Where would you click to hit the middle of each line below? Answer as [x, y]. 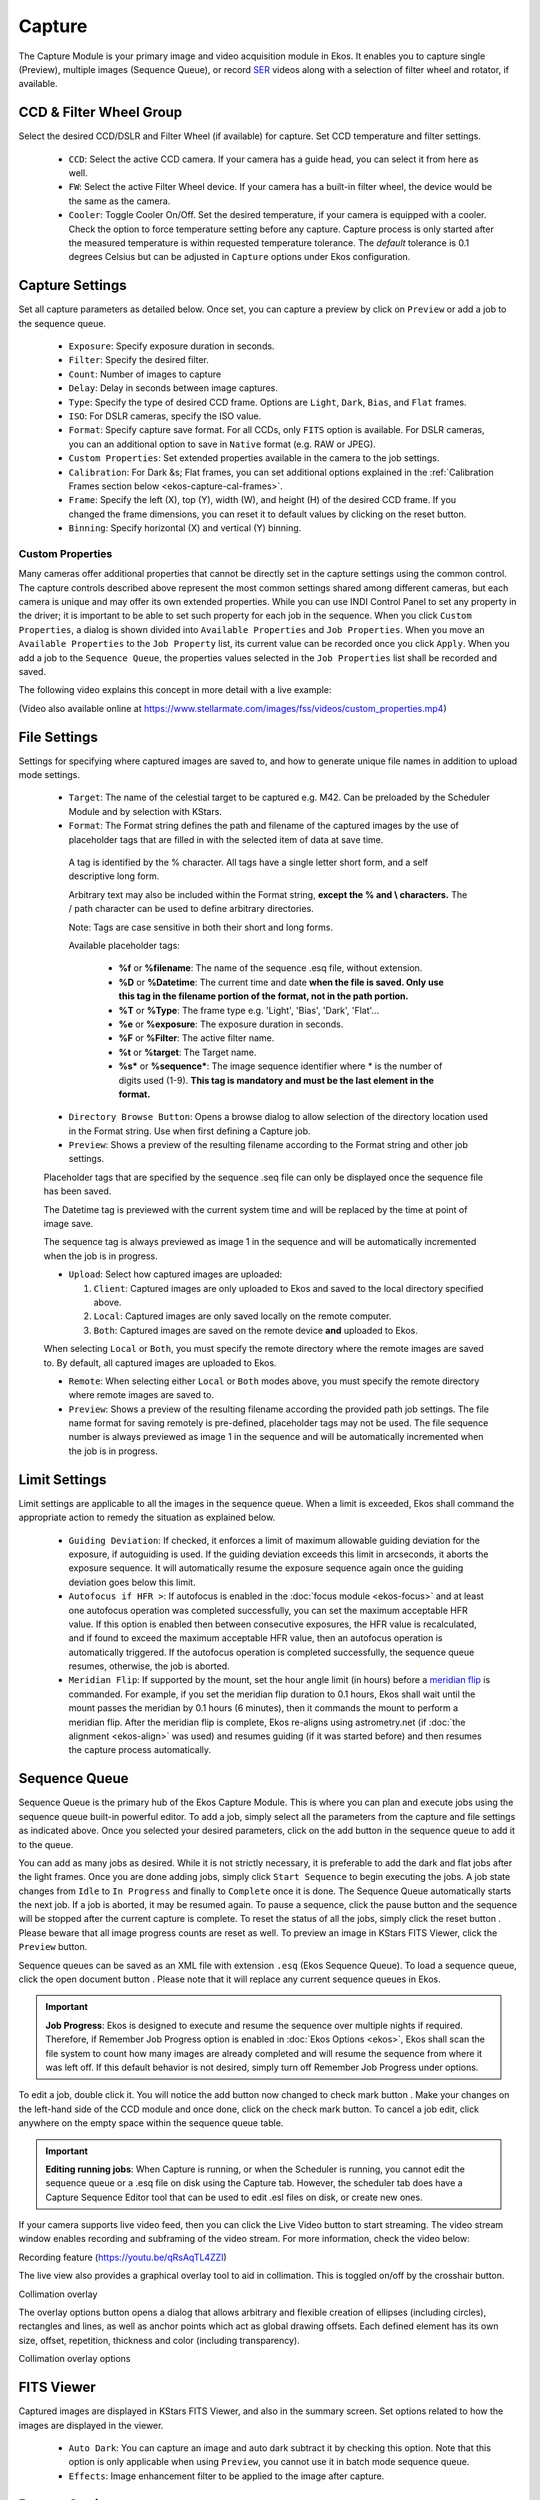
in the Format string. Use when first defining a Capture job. [189, 1131]
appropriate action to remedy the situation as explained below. [147, 1517]
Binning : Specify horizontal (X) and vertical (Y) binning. [185, 528]
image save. [68, 1224]
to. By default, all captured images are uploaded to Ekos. [160, 1362]
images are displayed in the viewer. [91, 2425]
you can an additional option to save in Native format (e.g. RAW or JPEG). [222, 444]
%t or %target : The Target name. [187, 1052]
